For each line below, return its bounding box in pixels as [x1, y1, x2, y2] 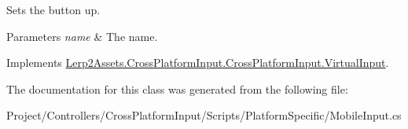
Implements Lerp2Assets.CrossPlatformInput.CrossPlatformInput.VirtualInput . [6, 54, 389, 71]
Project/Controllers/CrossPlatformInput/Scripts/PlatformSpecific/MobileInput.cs [6, 107, 402, 123]
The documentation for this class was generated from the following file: [6, 80, 348, 97]
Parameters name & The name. [6, 28, 158, 44]
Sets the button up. [6, 2, 101, 17]
